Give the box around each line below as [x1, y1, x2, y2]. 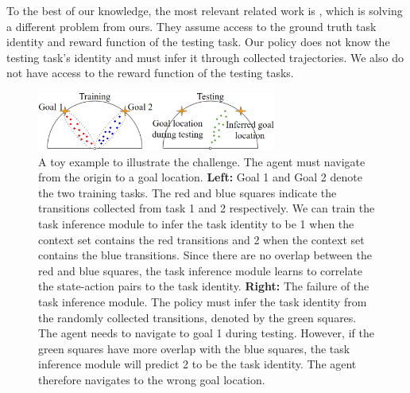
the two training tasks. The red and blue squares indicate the [38, 184, 337, 200]
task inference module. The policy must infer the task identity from [38, 293, 367, 309]
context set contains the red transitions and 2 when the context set [38, 231, 365, 247]
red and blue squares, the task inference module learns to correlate [38, 262, 363, 278]
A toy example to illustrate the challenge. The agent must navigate [38, 153, 366, 169]
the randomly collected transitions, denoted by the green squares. [38, 309, 357, 325]
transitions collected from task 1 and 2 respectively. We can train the [38, 200, 375, 216]
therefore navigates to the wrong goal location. [38, 371, 265, 387]
